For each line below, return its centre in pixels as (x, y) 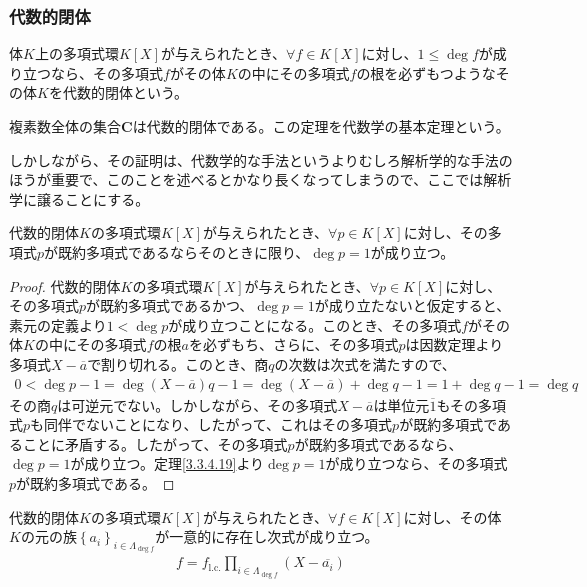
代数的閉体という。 (125, 92)
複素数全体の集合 (65, 126)
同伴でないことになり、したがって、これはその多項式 (218, 424)
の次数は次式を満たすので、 (365, 363)
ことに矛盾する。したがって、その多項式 (155, 443)
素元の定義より (58, 324)
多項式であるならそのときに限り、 (198, 251)
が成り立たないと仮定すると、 (412, 305)
